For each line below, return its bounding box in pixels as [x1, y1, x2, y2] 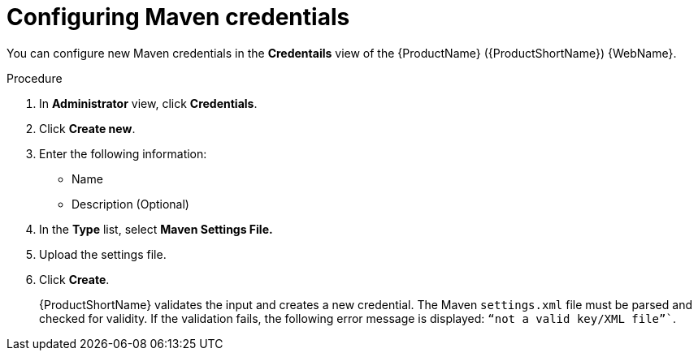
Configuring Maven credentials [7, 3, 350, 31]
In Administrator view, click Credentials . [39, 96, 258, 110]
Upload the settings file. [39, 247, 167, 261]
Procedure [7, 71, 63, 85]
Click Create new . [39, 121, 136, 135]
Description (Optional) [72, 196, 189, 211]
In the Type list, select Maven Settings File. [39, 222, 273, 236]
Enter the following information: [39, 146, 207, 161]
